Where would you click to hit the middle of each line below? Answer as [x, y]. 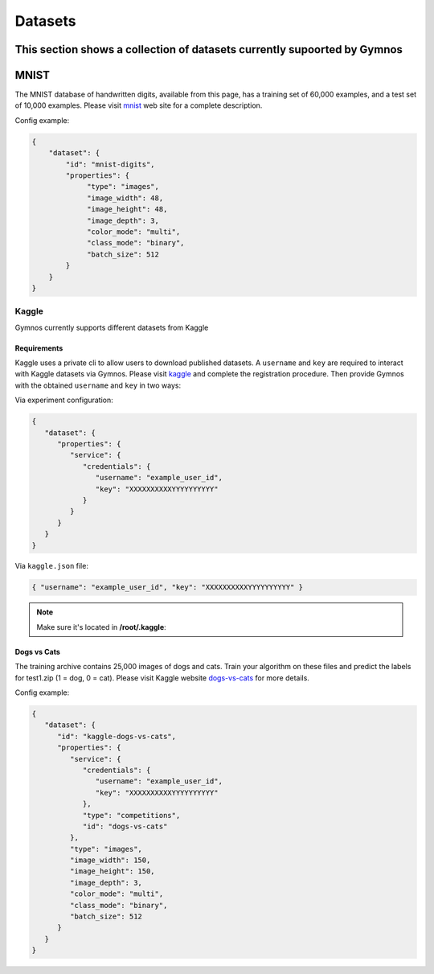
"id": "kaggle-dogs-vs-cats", [117, 736]
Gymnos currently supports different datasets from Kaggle [112, 327]
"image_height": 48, [127, 210]
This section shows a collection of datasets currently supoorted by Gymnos [209, 49]
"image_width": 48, [125, 198]
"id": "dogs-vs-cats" [125, 826]
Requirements [39, 348]
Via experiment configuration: [64, 400]
